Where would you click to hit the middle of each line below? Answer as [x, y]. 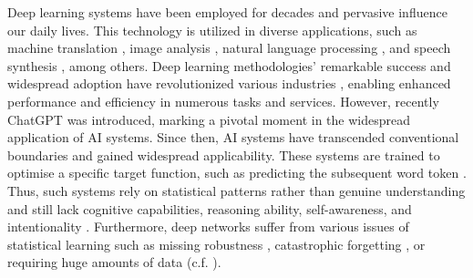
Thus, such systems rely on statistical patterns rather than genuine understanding [236, 190]
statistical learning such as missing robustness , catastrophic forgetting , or [216, 244]
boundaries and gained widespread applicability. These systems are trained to [224, 154]
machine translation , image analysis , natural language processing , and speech [229, 48]
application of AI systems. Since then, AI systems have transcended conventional [233, 137]
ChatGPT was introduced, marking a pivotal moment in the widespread [209, 119]
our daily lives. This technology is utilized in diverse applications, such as [212, 30]
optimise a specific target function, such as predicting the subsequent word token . [237, 173]
